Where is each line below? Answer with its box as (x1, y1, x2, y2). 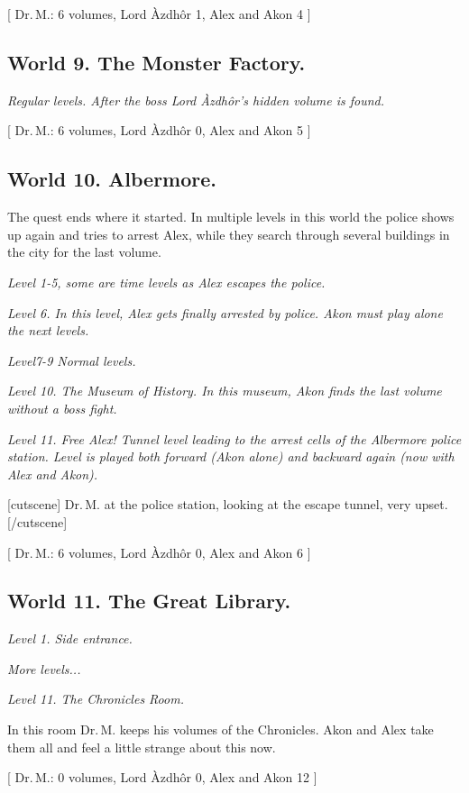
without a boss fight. (7, 398, 117, 417)
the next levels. (7, 321, 89, 340)
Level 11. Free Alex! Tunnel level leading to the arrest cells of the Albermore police (7, 429, 462, 448)
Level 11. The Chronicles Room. (7, 689, 184, 708)
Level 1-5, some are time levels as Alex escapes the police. (7, 272, 326, 291)
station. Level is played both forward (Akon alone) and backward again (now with (7, 447, 455, 466)
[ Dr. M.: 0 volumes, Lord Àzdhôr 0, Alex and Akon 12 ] (7, 768, 317, 787)
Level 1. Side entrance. (7, 629, 133, 648)
